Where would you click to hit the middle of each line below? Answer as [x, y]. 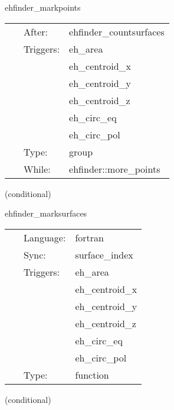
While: [37, 169]
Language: [45, 237]
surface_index [104, 254]
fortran [89, 237]
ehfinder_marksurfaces [46, 213]
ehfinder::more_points [115, 169]
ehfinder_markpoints [43, 7]
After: [36, 31]
